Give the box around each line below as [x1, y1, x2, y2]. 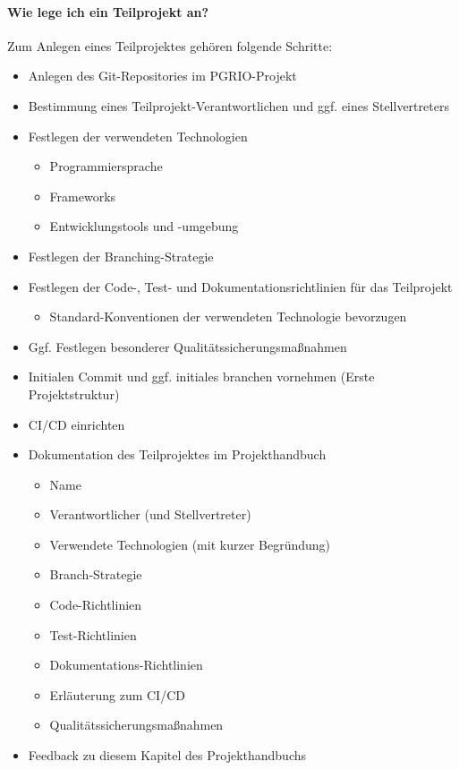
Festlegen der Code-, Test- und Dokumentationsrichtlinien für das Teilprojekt [28, 277, 453, 295]
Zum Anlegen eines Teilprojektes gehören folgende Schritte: [7, 36, 333, 55]
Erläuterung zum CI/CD [49, 685, 185, 704]
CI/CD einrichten [28, 415, 125, 433]
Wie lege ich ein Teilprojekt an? [7, 2, 209, 21]
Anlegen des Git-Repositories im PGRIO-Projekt [28, 66, 297, 85]
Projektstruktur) [28, 384, 120, 403]
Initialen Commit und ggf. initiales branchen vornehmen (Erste [28, 367, 375, 386]
